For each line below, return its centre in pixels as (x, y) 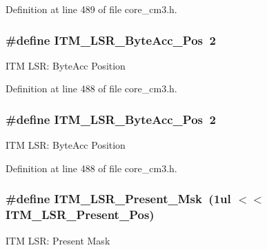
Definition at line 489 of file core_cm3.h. (91, 9)
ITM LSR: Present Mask (58, 240)
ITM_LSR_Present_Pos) (80, 215)
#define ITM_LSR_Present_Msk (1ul (118, 199)
